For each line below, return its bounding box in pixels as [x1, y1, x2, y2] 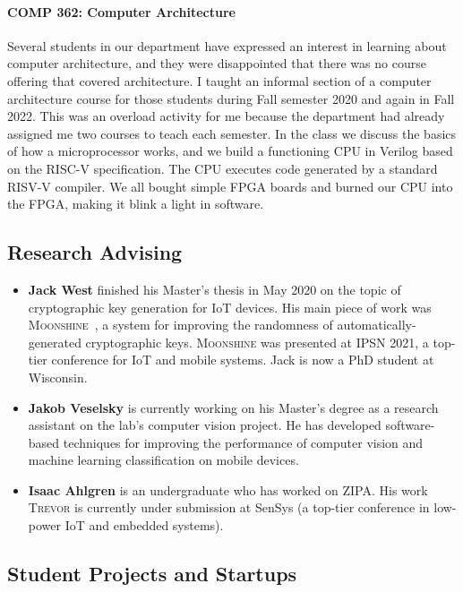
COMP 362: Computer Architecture [7, 2, 236, 21]
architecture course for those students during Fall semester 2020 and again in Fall [7, 89, 455, 107]
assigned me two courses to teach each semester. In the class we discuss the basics [7, 124, 457, 142]
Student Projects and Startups [7, 560, 297, 588]
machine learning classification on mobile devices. [28, 450, 299, 469]
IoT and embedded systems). [64, 516, 224, 535]
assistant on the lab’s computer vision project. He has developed [28, 416, 382, 434]
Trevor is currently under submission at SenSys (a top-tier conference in [28, 498, 430, 517]
